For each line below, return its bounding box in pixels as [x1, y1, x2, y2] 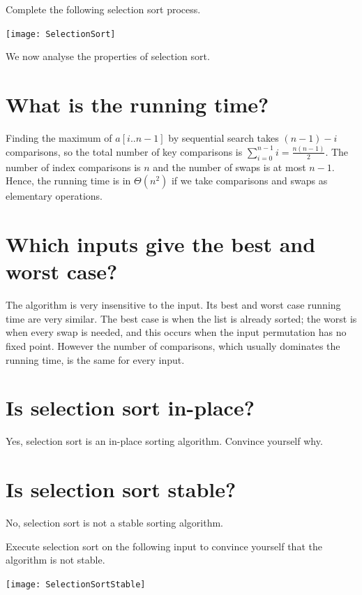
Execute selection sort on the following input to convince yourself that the [6, 538, 322, 553]
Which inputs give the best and [6, 230, 316, 258]
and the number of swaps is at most [153, 159, 306, 174]
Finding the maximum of [6, 130, 112, 145]
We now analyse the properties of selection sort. [6, 49, 210, 64]
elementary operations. [6, 189, 103, 203]
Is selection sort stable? [6, 475, 236, 504]
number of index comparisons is [6, 159, 141, 174]
